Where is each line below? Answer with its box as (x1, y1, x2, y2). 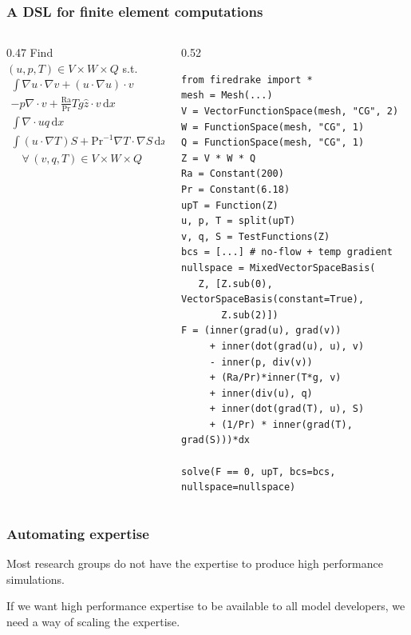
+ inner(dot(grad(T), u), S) (209, 403, 365, 415)
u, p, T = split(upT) (181, 215, 296, 227)
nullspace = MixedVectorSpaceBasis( (181, 262, 376, 274)
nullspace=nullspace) (181, 481, 296, 493)
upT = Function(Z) (181, 199, 279, 211)
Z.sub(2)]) (221, 309, 279, 321)
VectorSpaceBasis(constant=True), (181, 294, 365, 306)
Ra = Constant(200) (181, 168, 284, 180)
